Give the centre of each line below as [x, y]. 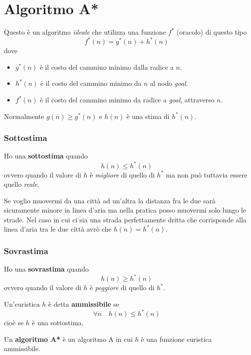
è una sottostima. [58, 323]
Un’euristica [22, 304]
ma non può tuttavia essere [207, 174]
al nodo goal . [169, 83]
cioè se [14, 323]
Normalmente [24, 116]
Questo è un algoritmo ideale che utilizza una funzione [85, 32]
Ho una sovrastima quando [47, 269]
